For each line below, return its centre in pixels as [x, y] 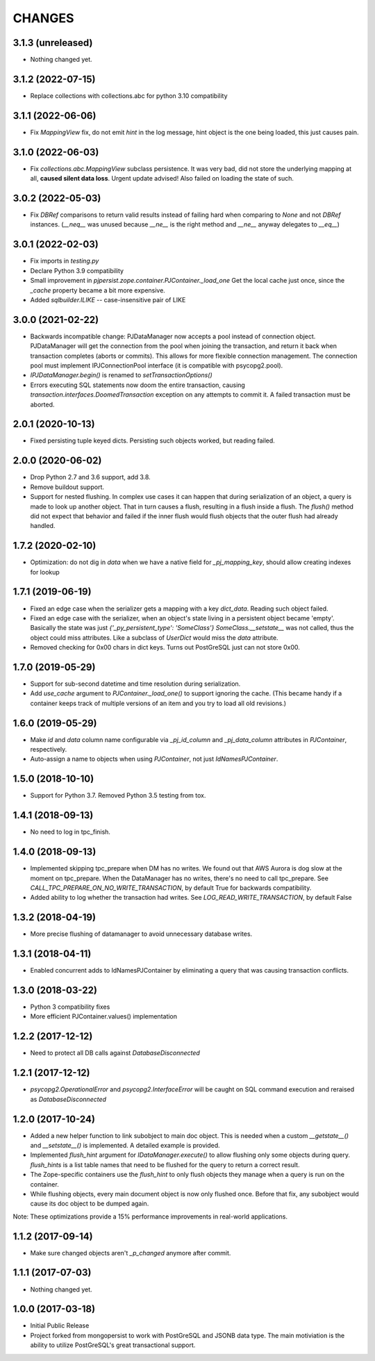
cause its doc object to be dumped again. [90, 1204]
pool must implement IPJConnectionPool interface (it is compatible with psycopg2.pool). [157, 365]
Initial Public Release [60, 1326]
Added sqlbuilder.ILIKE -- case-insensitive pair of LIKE [108, 299]
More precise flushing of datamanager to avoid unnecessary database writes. [141, 934]
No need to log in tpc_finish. [70, 832]
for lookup [45, 572]
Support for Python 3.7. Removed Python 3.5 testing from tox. [118, 795]
